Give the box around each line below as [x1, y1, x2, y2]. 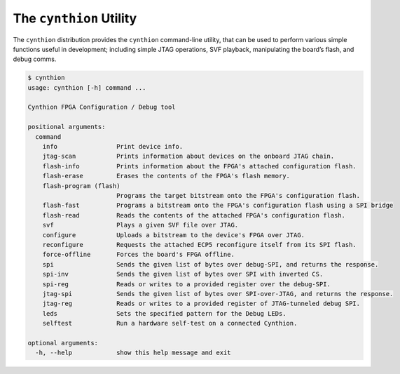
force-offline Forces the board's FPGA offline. [42, 251, 235, 259]
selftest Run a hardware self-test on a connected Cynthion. [42, 319, 298, 328]
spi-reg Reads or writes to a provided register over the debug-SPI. [42, 280, 331, 288]
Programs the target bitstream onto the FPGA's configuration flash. [116, 192, 361, 199]
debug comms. [13, 55, 57, 63]
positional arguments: [27, 123, 106, 131]
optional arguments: [27, 339, 98, 347]
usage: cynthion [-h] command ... [27, 84, 146, 91]
